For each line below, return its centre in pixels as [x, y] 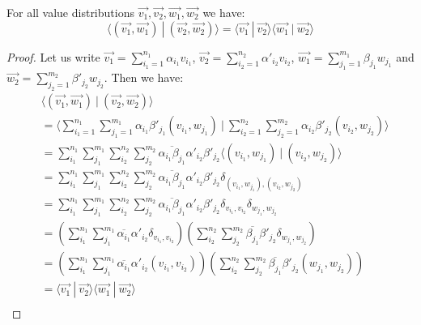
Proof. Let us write [53, 56]
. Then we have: [144, 77]
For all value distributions [70, 12]
